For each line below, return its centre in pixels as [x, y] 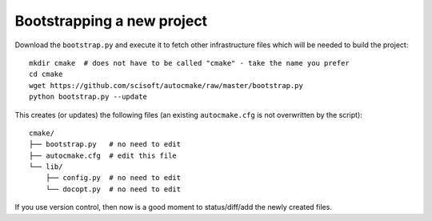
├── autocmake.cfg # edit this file [103, 155]
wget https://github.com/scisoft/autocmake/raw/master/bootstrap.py [166, 85]
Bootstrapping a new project [111, 21]
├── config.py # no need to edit [113, 178]
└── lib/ [46, 167]
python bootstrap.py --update [88, 97]
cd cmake [46, 74]
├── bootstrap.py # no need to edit [105, 145]
